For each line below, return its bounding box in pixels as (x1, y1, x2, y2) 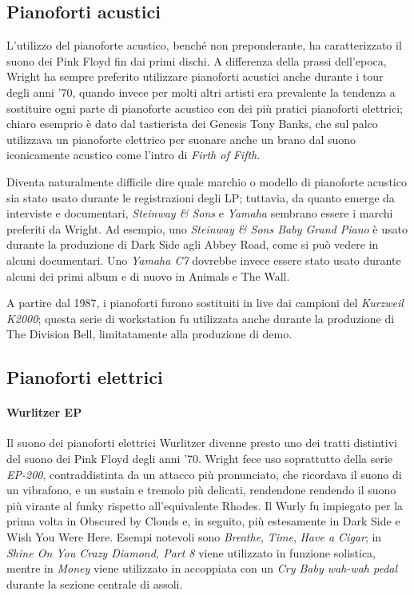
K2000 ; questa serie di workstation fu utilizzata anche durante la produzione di (6, 309, 395, 326)
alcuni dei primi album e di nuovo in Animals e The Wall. (6, 267, 290, 284)
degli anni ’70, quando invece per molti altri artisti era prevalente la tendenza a (6, 83, 396, 100)
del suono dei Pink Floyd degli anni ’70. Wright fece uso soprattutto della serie (6, 450, 393, 467)
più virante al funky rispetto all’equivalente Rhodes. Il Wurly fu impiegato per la (6, 497, 404, 513)
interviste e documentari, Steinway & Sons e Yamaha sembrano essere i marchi (6, 205, 393, 222)
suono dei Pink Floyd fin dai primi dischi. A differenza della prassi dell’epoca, (6, 52, 387, 69)
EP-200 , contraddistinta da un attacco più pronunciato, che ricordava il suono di (6, 465, 402, 482)
